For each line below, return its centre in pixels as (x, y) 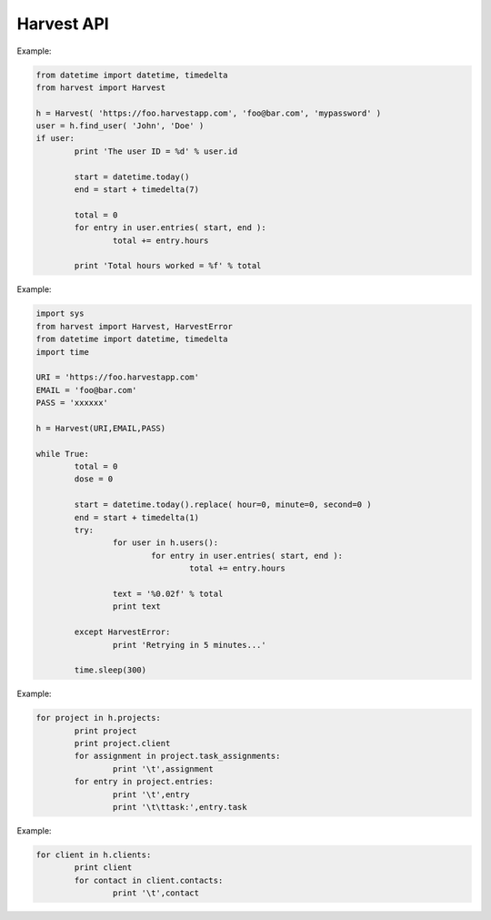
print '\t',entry (151, 794)
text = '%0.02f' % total (168, 593)
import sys (60, 313)
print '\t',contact (156, 893)
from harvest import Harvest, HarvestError (135, 326)
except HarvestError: (122, 632)
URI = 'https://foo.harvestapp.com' (118, 377)
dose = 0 (94, 479)
